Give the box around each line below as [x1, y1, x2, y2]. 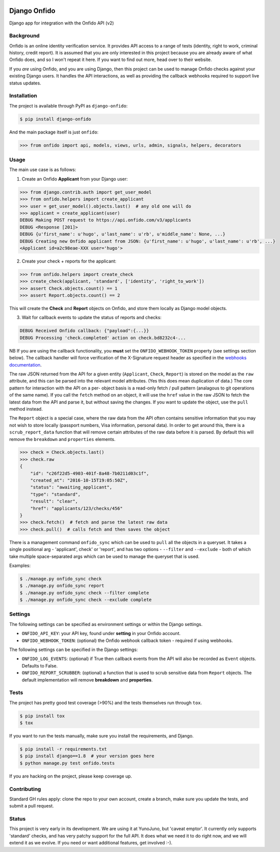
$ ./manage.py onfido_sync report [19, 583, 104, 588]
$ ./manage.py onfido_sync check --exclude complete [19, 597, 152, 602]
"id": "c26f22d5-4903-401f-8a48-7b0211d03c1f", [30, 470, 149, 476]
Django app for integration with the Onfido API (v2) [9, 20, 114, 26]
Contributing [9, 785, 41, 792]
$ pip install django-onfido [19, 116, 91, 122]
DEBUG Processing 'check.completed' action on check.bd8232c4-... [19, 335, 186, 340]
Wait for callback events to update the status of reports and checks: [21, 314, 162, 320]
